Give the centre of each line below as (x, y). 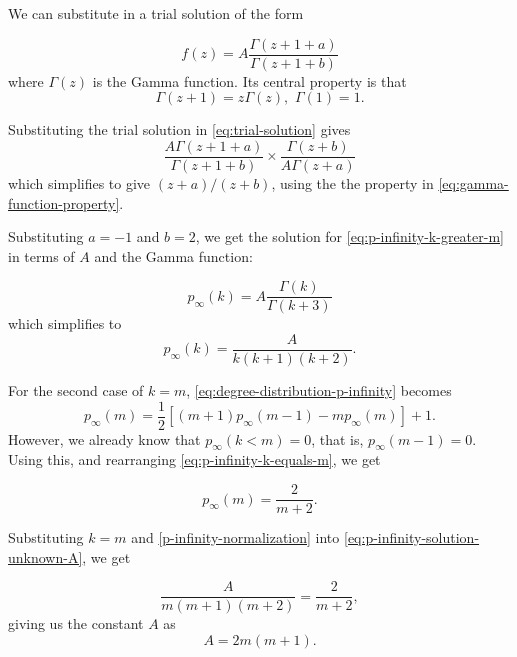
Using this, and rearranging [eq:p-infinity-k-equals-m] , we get (194, 459)
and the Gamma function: (173, 255)
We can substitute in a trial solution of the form (156, 13)
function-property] (64, 202)
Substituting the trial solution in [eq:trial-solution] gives (179, 129)
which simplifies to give (79, 182)
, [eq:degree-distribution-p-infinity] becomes (319, 390)
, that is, (337, 438)
